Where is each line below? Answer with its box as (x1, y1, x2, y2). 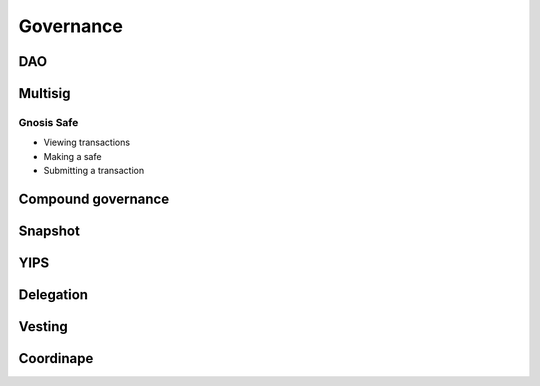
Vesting (18, 318, 69, 335)
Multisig (18, 85, 71, 102)
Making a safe (43, 150, 102, 162)
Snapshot (18, 222, 80, 239)
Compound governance (18, 190, 170, 207)
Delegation (18, 286, 89, 303)
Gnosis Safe (18, 115, 79, 129)
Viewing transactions (43, 136, 130, 149)
